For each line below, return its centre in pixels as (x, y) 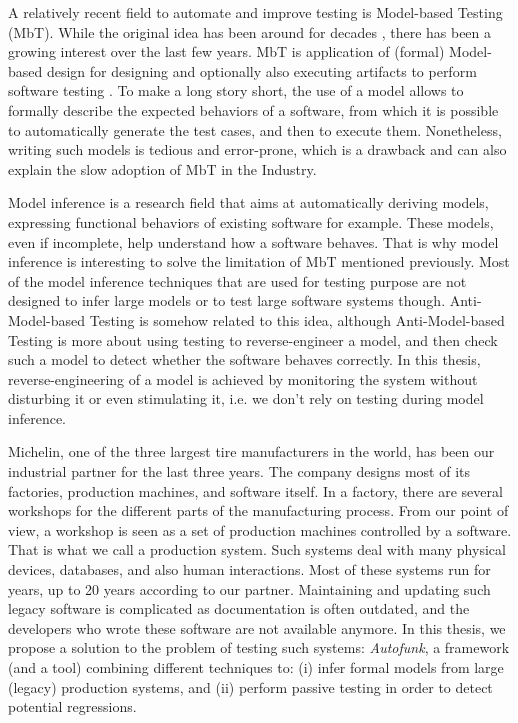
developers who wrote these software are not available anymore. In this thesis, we (257, 627)
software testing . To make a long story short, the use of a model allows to (236, 90)
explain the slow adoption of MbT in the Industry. (162, 168)
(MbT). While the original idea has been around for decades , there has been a (250, 31)
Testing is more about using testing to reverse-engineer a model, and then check (253, 339)
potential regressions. (72, 706)
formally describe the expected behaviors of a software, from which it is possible (253, 109)
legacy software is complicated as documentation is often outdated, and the (239, 608)
